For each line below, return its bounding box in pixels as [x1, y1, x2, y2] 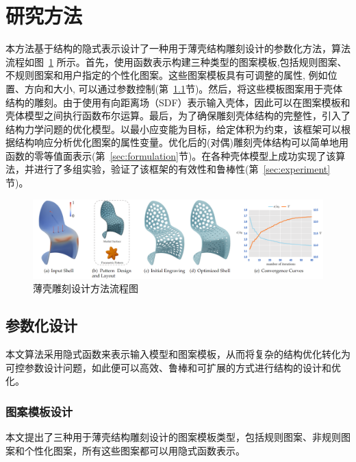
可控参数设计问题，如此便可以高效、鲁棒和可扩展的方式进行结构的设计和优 [5, 360, 341, 374]
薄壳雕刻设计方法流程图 [33, 281, 138, 295]
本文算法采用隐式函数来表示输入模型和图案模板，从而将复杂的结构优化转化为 [5, 346, 351, 361]
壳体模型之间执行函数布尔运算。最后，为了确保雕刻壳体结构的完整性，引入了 [5, 108, 351, 123]
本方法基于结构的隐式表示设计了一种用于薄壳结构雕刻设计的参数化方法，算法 [5, 41, 351, 56]
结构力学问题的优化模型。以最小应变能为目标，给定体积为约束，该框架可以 [5, 121, 341, 136]
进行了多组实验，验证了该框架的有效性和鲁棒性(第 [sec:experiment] [34, 162, 331, 176]
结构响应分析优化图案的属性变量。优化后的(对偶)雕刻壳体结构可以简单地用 [14, 135, 348, 149]
